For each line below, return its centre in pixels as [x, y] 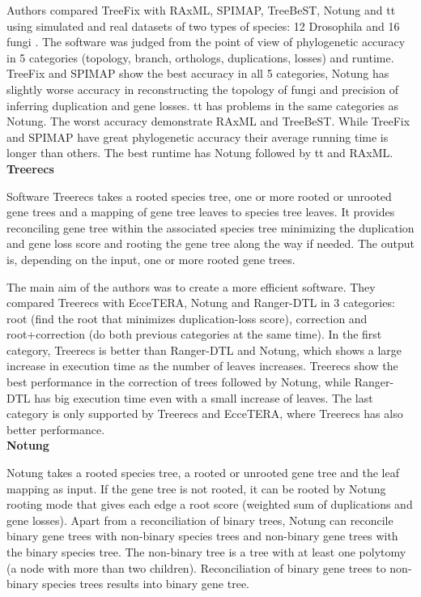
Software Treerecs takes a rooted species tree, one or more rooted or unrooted [199, 196]
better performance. [56, 429]
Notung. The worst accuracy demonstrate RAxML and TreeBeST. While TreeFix [208, 121]
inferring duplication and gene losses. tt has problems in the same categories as [203, 105]
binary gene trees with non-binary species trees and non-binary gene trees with [202, 536]
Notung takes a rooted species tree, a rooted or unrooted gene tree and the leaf [203, 473]
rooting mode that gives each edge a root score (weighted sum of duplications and [210, 504]
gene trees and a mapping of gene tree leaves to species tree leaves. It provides [201, 212]
